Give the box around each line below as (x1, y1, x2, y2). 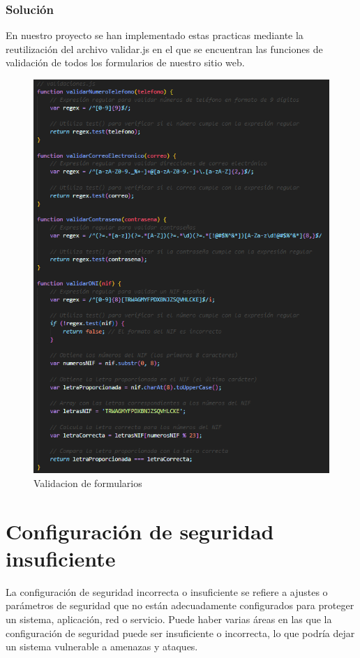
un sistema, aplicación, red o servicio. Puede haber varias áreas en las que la (6, 612, 332, 627)
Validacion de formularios (33, 475, 142, 490)
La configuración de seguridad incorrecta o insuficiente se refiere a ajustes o (6, 584, 328, 599)
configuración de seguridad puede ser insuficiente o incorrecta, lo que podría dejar (6, 625, 355, 640)
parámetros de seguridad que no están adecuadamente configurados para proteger (6, 598, 354, 613)
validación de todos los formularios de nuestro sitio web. (6, 55, 245, 70)
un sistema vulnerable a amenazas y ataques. (6, 639, 198, 654)
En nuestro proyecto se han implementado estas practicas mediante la (6, 28, 303, 43)
